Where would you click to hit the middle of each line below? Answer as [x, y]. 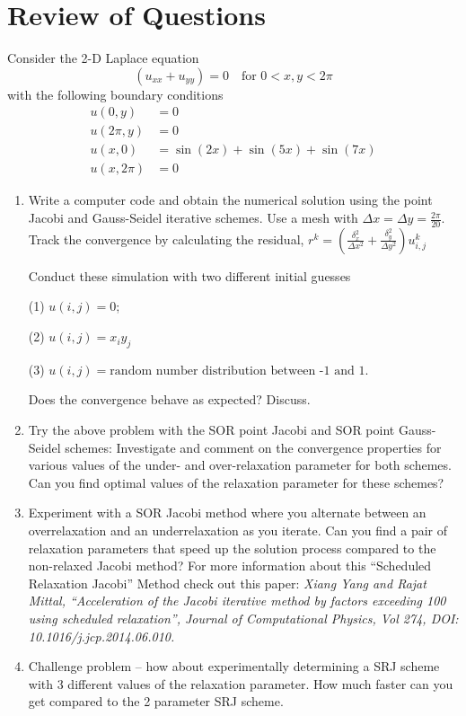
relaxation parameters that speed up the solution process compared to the [232, 548]
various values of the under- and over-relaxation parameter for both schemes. [240, 465]
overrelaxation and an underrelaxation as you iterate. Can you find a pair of [238, 530]
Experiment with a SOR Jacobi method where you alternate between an [227, 513]
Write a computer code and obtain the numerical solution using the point [230, 200]
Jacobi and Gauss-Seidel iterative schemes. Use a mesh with [193, 218]
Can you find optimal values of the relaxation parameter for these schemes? [236, 482]
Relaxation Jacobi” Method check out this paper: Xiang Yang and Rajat [227, 583]
